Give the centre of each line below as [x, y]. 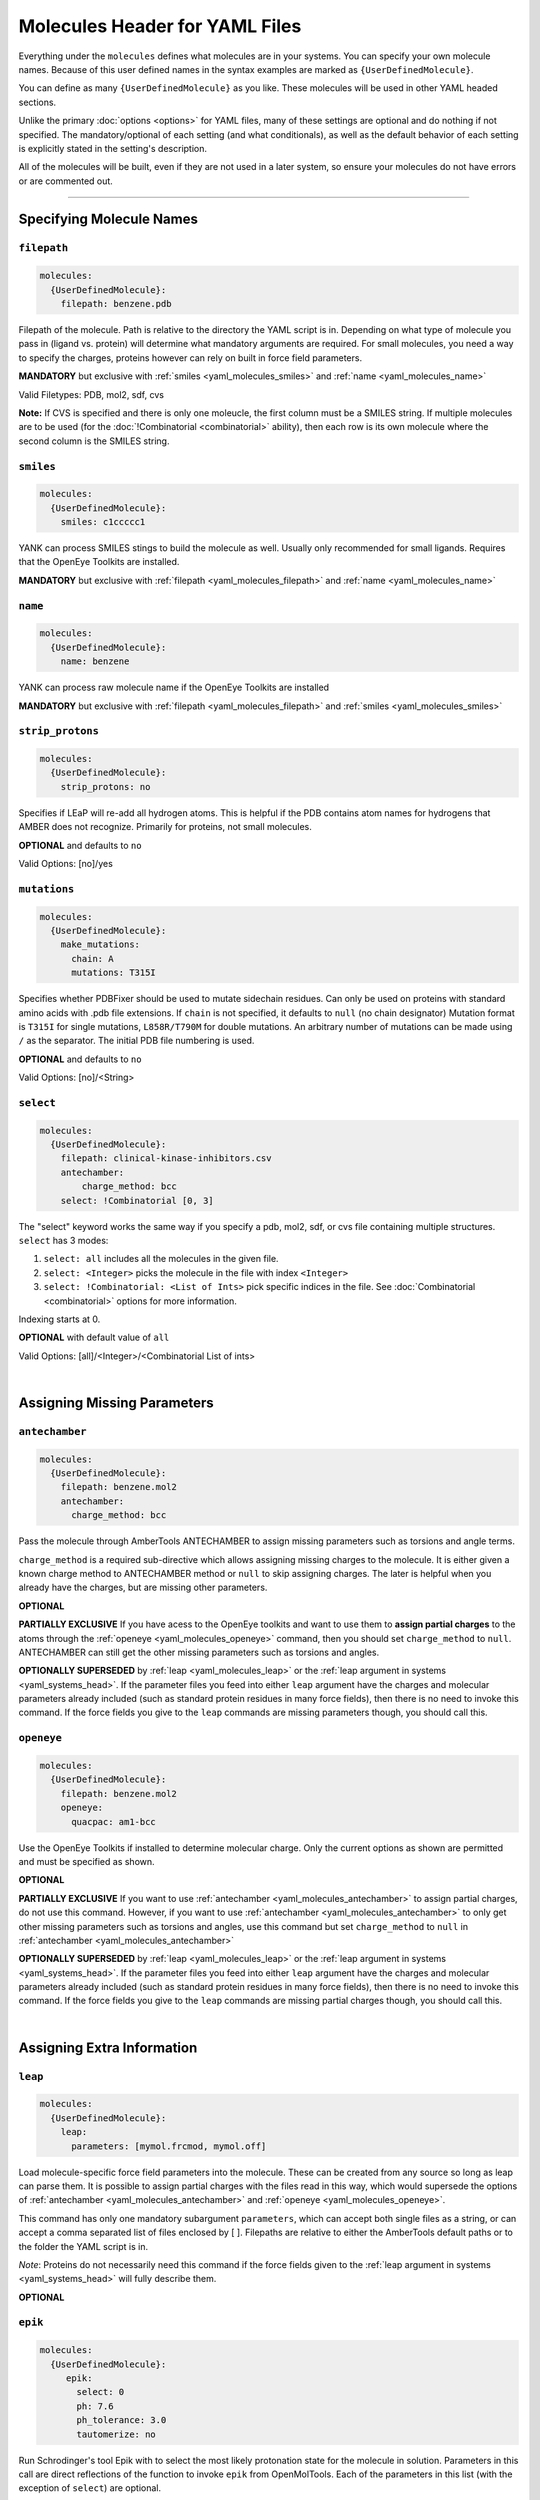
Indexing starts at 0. [59, 1319]
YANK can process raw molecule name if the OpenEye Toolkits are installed [174, 687]
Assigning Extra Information [108, 2047]
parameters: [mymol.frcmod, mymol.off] [169, 2146]
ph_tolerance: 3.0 [121, 2420]
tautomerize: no [116, 2434]
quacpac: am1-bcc [114, 1821]
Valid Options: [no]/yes [66, 864]
